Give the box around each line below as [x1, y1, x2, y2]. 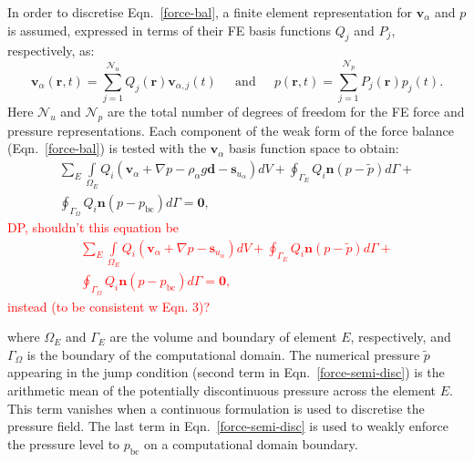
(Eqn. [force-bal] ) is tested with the [7, 139, 207, 158]
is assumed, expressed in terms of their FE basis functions [7, 20, 332, 39]
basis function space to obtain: [229, 139, 399, 158]
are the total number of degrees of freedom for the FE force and [107, 102, 465, 121]
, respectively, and [350, 327, 451, 346]
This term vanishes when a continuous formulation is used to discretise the [7, 398, 425, 417]
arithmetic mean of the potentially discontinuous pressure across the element [7, 381, 436, 400]
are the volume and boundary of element [109, 327, 337, 346]
